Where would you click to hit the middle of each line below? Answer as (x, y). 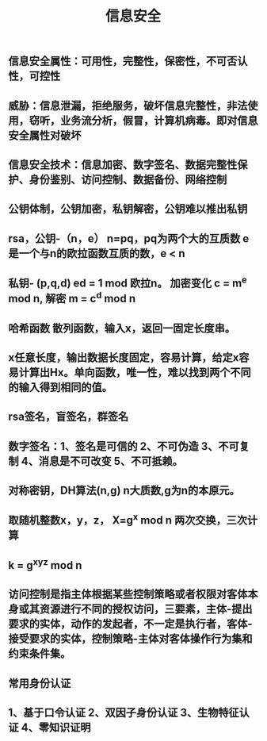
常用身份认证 (40, 683)
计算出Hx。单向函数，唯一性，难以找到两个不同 (135, 372)
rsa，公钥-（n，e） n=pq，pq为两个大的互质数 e (129, 238)
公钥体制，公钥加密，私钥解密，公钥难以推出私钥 (128, 209)
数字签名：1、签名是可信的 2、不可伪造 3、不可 (124, 446)
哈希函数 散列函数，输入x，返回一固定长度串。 (122, 328)
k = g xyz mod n (45, 564)
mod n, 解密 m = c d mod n (72, 298)
